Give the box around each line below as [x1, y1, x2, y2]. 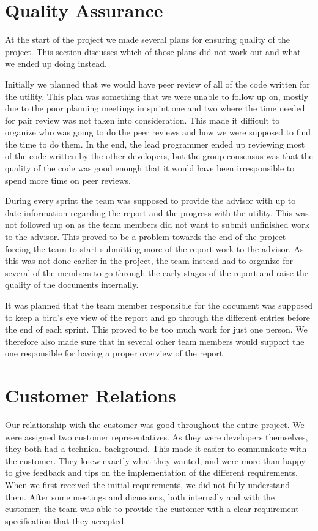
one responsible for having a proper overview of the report [5, 347, 223, 360]
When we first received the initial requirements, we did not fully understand [5, 478, 290, 491]
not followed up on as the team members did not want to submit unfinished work [5, 218, 309, 231]
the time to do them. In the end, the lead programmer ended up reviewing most [5, 137, 305, 150]
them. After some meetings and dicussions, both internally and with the [5, 490, 275, 503]
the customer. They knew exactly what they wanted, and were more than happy [5, 454, 306, 467]
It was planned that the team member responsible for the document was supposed [5, 299, 312, 311]
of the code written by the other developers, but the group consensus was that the [5, 149, 313, 162]
